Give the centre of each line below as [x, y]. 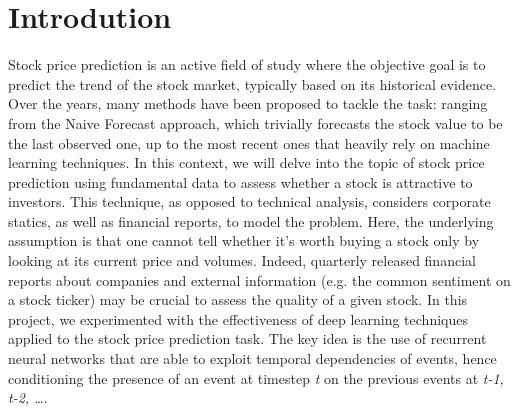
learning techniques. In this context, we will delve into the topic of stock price [246, 162]
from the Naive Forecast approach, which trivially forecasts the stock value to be [255, 122]
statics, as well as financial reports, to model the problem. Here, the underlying [251, 220]
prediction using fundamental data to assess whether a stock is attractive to [240, 181]
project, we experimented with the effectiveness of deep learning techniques [238, 318]
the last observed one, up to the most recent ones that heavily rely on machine [249, 142]
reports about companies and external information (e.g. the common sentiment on [259, 279]
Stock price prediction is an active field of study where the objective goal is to [247, 64]
